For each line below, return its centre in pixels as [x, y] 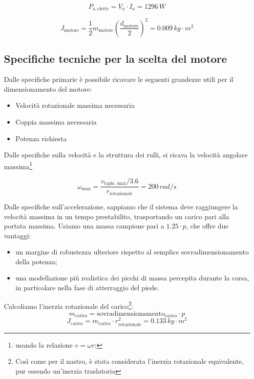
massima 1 [18, 165]
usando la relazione [44, 344]
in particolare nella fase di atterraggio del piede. [87, 288]
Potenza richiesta [41, 138]
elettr [103, 9]
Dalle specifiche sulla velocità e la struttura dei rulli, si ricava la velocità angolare [126, 155]
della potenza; [36, 261]
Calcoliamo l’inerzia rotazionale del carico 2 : [69, 305]
